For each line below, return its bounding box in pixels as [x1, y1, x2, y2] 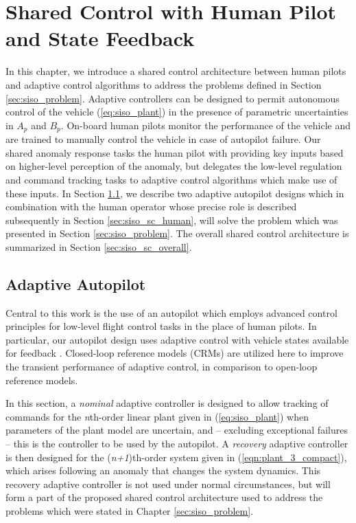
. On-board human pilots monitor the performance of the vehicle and [60, 118, 351, 132]
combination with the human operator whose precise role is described [5, 199, 297, 214]
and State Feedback [5, 24, 195, 52]
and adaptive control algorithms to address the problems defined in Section [5, 77, 322, 91]
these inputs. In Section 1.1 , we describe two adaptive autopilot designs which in [5, 186, 344, 200]
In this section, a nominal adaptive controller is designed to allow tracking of [5, 396, 329, 410]
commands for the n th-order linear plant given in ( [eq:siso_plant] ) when [5, 409, 309, 423]
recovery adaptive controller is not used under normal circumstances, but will [5, 476, 331, 491]
